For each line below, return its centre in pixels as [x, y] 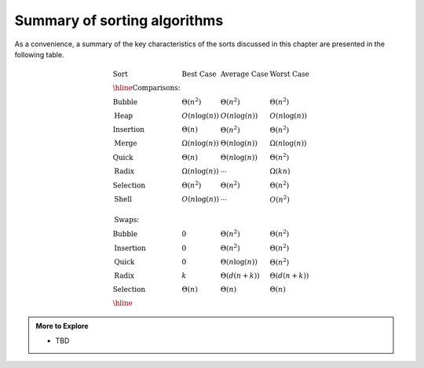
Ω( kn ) [280, 171]
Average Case [244, 74]
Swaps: [127, 220]
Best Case [199, 74]
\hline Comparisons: [146, 88]
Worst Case [290, 74]
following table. [39, 54]
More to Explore [62, 326]
